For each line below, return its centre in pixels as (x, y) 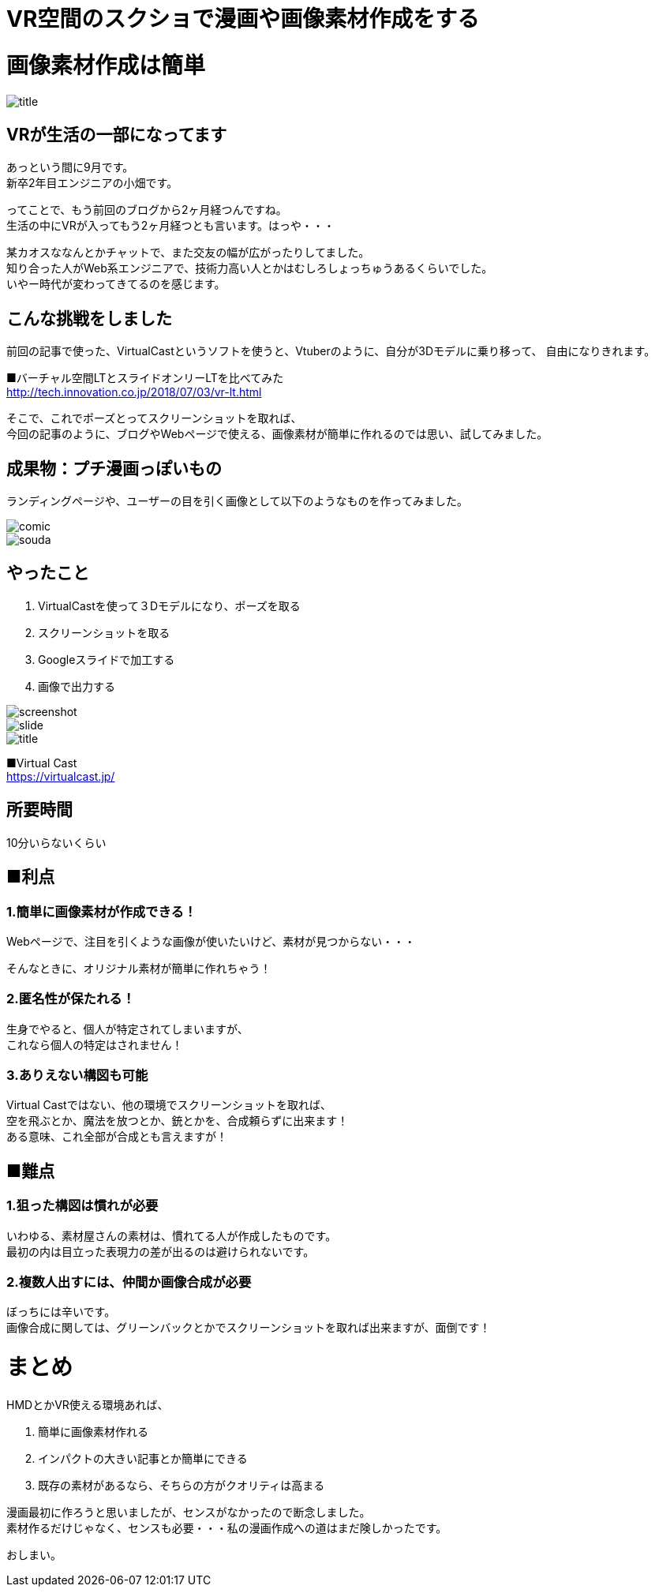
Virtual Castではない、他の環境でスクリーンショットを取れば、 (169, 1105)
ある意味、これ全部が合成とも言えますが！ (117, 1137)
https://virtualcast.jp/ (61, 776)
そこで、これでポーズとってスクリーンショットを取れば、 (154, 418)
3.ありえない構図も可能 (77, 1076)
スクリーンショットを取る (104, 632)
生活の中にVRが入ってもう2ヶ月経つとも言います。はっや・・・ (170, 226)
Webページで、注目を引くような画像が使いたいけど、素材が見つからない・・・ (211, 941)
